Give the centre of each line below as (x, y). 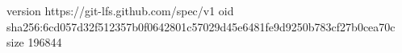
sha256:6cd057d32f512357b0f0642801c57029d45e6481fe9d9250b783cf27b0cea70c (201, 26)
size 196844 (34, 42)
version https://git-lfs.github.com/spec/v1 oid (120, 10)
